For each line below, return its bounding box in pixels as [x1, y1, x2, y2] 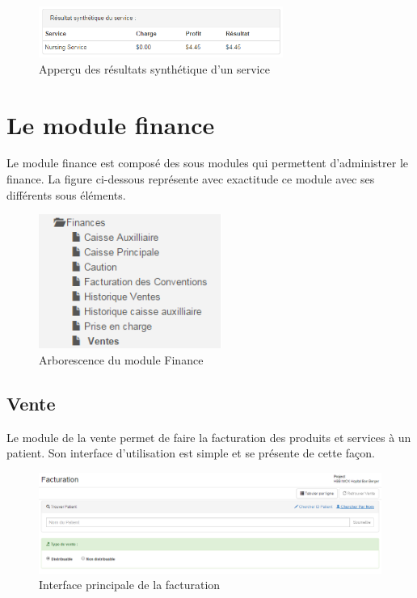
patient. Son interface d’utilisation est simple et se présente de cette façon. [6, 444, 375, 461]
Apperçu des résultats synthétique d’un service [39, 60, 270, 77]
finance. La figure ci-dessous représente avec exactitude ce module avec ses [6, 171, 375, 187]
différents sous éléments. [6, 186, 126, 203]
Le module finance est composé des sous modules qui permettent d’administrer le [6, 154, 409, 171]
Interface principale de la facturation [39, 576, 221, 593]
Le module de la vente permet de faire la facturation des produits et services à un [6, 428, 411, 445]
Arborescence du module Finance [39, 352, 204, 368]
